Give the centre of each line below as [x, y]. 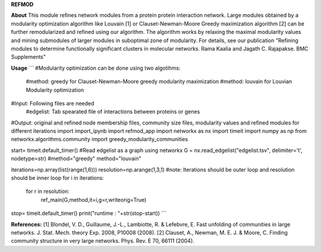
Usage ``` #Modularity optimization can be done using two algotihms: [96, 68]
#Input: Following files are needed [53, 103]
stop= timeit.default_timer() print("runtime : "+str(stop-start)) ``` [89, 213]
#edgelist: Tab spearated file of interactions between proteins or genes [113, 112]
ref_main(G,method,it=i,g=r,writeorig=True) [94, 200]
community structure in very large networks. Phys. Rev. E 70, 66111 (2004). [103, 241]
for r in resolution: [48, 191]
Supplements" [29, 57]
